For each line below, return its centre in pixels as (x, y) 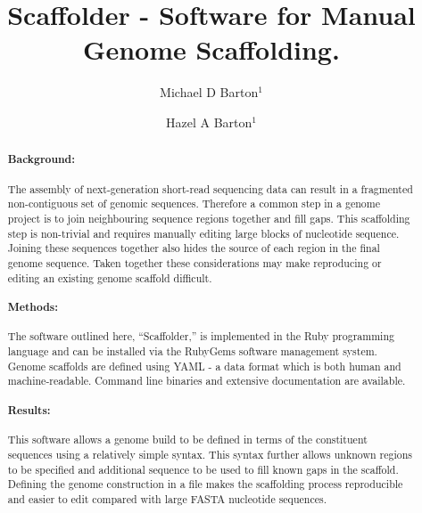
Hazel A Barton (209, 122)
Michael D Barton (209, 92)
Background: (41, 159)
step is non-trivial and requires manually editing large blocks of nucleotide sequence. (203, 233)
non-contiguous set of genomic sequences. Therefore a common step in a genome (194, 204)
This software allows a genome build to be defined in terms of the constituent (187, 440)
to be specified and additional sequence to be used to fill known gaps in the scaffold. (203, 469)
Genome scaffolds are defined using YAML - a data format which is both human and (204, 366)
